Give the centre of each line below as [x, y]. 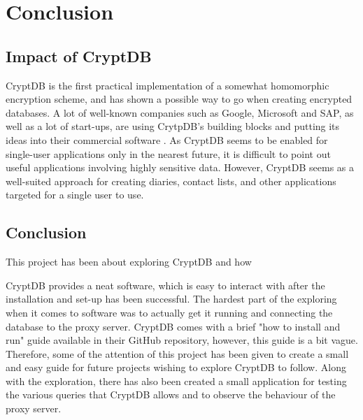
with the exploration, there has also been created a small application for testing [176, 381]
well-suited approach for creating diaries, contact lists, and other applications [171, 181]
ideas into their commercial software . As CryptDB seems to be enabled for [167, 139]
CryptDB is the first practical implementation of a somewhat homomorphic [168, 85]
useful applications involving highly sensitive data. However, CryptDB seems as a [180, 167]
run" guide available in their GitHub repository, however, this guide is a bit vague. [182, 340]
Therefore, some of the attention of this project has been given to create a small [177, 353]
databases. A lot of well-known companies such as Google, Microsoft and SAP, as [180, 112]
